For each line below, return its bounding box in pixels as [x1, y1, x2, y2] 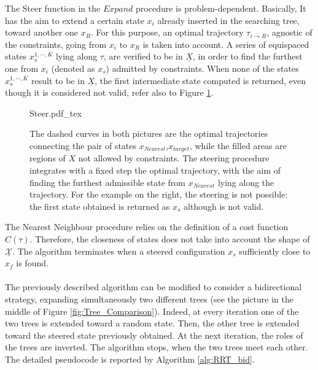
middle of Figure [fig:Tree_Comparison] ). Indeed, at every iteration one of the [5, 304, 299, 317]
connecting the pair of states [29, 139, 137, 152]
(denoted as [51, 61, 95, 74]
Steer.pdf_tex [29, 106, 82, 119]
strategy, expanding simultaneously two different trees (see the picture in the [5, 292, 293, 305]
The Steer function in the [5, 2, 101, 14]
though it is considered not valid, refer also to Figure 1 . [5, 86, 214, 99]
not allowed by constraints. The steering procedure [78, 152, 270, 164]
